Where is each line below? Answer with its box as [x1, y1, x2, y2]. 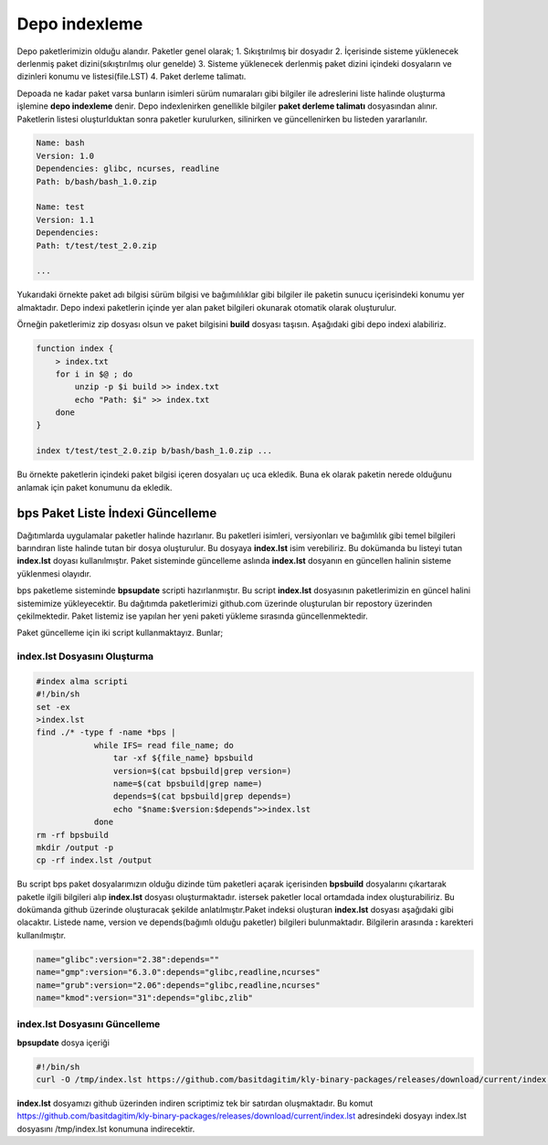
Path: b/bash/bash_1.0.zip [36, 176, 157, 186]
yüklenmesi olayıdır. [16, 567, 91, 579]
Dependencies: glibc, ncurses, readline [36, 164, 219, 174]
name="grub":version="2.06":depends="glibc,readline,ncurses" [36, 980, 321, 991]
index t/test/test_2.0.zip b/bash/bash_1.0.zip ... [36, 446, 273, 456]
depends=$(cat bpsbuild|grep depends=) [112, 791, 292, 801]
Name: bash [36, 138, 85, 148]
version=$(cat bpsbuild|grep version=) [112, 766, 292, 776]
